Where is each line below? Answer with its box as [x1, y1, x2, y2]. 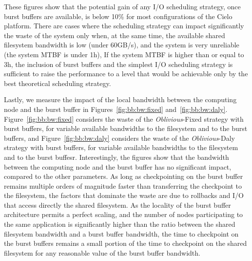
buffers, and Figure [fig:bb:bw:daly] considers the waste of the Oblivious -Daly [4, 132, 235, 143]
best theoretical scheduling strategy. [4, 78, 111, 88]
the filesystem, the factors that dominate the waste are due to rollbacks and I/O [4, 190, 244, 200]
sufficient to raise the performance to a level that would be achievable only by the [4, 68, 248, 79]
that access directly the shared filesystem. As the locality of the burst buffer [4, 199, 231, 210]
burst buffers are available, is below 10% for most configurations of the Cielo [4, 11, 233, 21]
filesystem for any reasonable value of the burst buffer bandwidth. [4, 247, 200, 258]
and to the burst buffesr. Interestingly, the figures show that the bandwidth [4, 152, 229, 162]
